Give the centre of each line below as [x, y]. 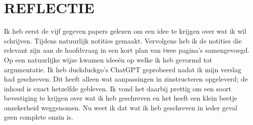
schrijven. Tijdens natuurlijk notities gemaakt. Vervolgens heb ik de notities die [123, 40]
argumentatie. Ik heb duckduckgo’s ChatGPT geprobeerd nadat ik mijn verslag [123, 69]
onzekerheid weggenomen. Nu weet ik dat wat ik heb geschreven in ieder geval [121, 107]
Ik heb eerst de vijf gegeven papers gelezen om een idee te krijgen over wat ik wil [125, 31]
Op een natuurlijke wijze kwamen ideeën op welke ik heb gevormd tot [108, 59]
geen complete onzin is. [39, 117]
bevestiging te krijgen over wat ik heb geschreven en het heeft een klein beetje [121, 98]
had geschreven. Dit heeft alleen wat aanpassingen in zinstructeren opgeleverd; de [126, 79]
